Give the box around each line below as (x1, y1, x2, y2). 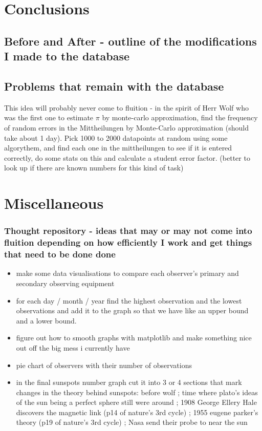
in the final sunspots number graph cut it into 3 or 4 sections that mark (16, 377, 242, 387)
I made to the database (4, 48, 130, 64)
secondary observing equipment (16, 277, 115, 288)
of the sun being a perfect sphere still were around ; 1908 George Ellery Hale (16, 397, 257, 407)
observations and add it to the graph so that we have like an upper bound (16, 305, 249, 316)
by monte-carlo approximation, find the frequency (102, 112, 258, 123)
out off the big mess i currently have (16, 342, 130, 353)
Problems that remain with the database (4, 78, 224, 94)
